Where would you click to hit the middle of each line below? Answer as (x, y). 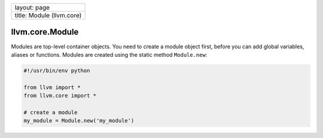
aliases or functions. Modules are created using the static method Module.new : (109, 54)
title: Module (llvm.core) (48, 15)
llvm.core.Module (45, 32)
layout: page (32, 7)
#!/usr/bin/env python (57, 70)
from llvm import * (52, 87)
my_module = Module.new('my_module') (79, 121)
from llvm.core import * (60, 96)
